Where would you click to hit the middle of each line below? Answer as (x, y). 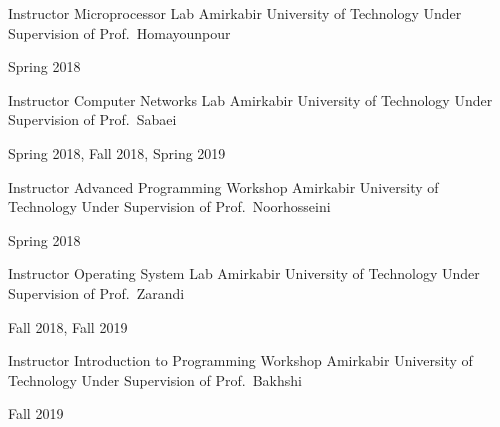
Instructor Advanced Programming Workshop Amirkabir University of (223, 186)
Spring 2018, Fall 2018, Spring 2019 (117, 152)
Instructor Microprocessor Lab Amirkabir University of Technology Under (235, 13)
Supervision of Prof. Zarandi (96, 292)
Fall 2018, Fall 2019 (68, 326)
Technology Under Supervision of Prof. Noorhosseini (169, 206)
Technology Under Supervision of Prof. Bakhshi (155, 379)
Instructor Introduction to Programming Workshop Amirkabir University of (240, 360)
